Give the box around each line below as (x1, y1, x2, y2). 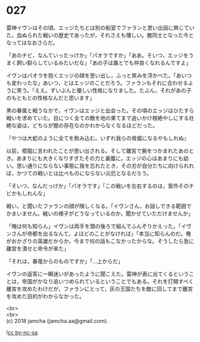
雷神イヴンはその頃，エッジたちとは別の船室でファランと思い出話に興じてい (6, 24, 195, 31)
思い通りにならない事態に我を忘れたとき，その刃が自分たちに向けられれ (16, 162, 195, 169)
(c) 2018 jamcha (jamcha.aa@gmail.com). (6, 317, 109, 324)
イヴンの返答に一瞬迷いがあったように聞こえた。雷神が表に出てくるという (6, 270, 189, 278)
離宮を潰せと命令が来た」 (6, 245, 69, 252)
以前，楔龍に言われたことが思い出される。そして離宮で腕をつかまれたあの (6, 147, 189, 154)
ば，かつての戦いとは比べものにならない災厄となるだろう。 (6, 170, 152, 177)
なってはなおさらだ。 (6, 39, 59, 46)
